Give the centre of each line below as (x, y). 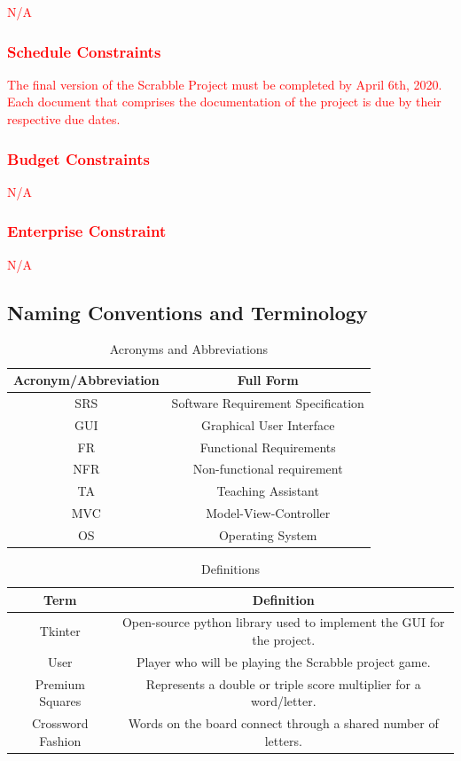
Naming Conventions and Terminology (188, 312)
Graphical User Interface (268, 424)
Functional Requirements (268, 447)
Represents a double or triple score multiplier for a (283, 683)
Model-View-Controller (268, 513)
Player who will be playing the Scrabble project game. (283, 661)
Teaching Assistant (268, 491)
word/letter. (283, 701)
